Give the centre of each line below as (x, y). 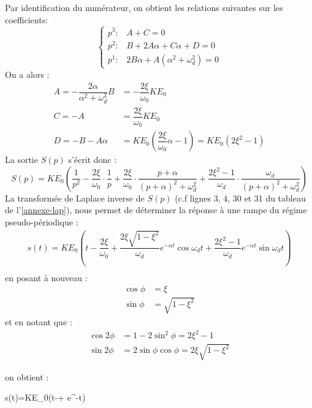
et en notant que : (39, 321)
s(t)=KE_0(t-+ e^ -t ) (45, 397)
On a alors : (27, 74)
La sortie (21, 160)
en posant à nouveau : (46, 277)
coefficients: (27, 19)
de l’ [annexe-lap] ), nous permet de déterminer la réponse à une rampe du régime (156, 210)
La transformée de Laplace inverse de (75, 198)
